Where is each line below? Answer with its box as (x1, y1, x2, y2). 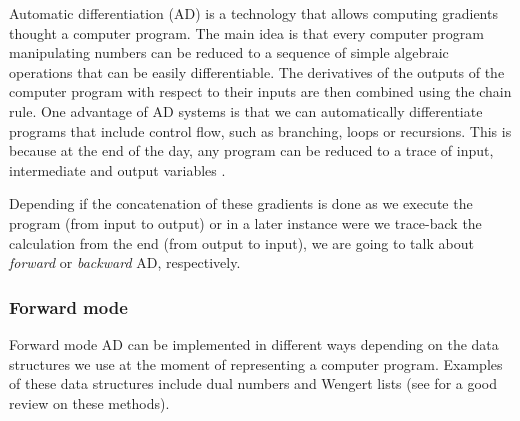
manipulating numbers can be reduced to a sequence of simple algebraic (9, 42, 449, 63)
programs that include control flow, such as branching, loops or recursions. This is (9, 120, 512, 141)
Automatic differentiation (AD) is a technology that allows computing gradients (9, 3, 498, 23)
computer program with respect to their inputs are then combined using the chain (9, 81, 512, 102)
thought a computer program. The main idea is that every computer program (9, 22, 484, 43)
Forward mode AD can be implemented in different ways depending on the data (9, 333, 499, 354)
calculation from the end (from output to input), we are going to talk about (9, 232, 474, 253)
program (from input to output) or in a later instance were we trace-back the (9, 212, 482, 233)
